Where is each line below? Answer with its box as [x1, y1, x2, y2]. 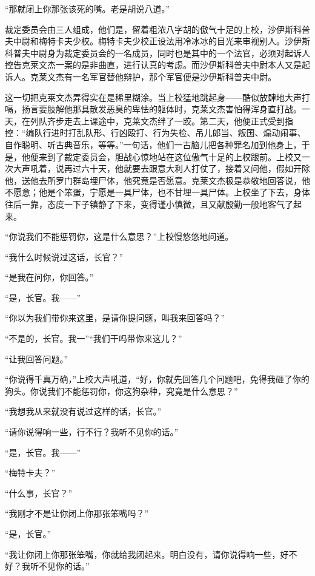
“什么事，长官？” [5, 486, 73, 499]
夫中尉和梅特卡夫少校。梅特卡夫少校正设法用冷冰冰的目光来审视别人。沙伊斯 [5, 35, 310, 47]
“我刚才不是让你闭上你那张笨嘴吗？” [5, 507, 149, 520]
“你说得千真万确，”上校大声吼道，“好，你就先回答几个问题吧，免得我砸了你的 [5, 373, 310, 385]
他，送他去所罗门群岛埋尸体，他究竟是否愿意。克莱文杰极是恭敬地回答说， [5, 174, 302, 186]
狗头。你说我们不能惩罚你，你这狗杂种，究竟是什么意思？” [5, 384, 238, 397]
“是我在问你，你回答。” [5, 271, 94, 283]
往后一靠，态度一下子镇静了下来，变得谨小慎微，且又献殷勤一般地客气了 [5, 197, 293, 210]
